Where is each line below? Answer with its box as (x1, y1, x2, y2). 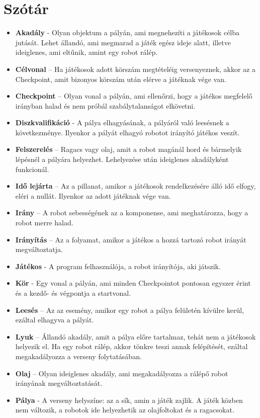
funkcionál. (15, 163, 49, 174)
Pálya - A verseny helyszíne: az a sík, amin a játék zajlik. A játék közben (15, 394, 243, 405)
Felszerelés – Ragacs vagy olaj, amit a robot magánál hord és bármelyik (15, 144, 242, 154)
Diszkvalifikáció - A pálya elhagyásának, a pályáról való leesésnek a (15, 117, 229, 128)
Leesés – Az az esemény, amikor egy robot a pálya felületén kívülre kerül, (15, 304, 244, 315)
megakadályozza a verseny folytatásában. (15, 351, 142, 361)
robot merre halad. (15, 217, 73, 228)
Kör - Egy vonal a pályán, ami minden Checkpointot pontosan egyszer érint (15, 278, 251, 288)
